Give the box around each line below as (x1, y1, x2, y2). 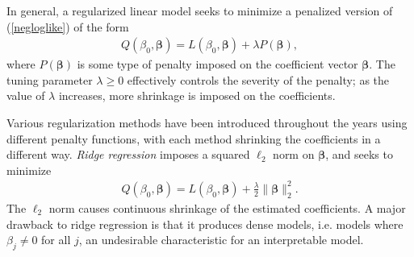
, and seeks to (325, 146, 393, 163)
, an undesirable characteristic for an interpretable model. (78, 231, 364, 248)
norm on (273, 146, 315, 163)
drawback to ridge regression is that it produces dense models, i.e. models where (6, 215, 404, 232)
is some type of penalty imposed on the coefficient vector (77, 56, 358, 73)
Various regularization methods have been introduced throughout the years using (6, 114, 408, 131)
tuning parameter (6, 71, 93, 88)
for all (41, 231, 71, 248)
